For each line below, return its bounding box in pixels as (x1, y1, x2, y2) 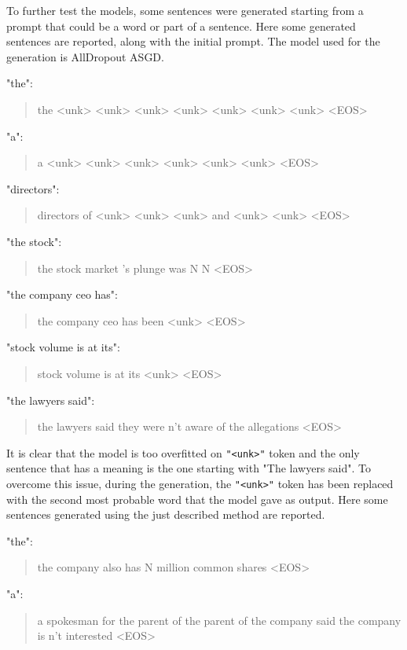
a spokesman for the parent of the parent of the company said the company (37, 611, 401, 628)
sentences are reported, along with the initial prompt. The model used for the (6, 33, 380, 50)
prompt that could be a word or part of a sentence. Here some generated (6, 17, 356, 34)
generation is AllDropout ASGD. (6, 48, 164, 64)
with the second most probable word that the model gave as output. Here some (6, 490, 388, 507)
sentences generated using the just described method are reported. (6, 506, 325, 523)
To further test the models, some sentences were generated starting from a (6, 2, 364, 18)
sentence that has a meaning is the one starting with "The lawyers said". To (6, 460, 372, 476)
